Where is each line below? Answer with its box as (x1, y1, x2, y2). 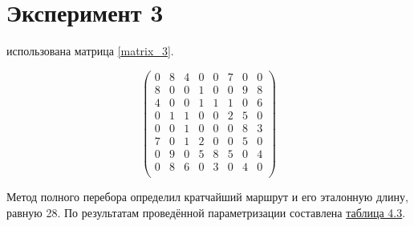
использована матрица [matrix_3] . (6, 42, 174, 59)
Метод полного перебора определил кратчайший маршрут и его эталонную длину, (6, 188, 408, 205)
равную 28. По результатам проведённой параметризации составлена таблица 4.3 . (6, 204, 406, 220)
